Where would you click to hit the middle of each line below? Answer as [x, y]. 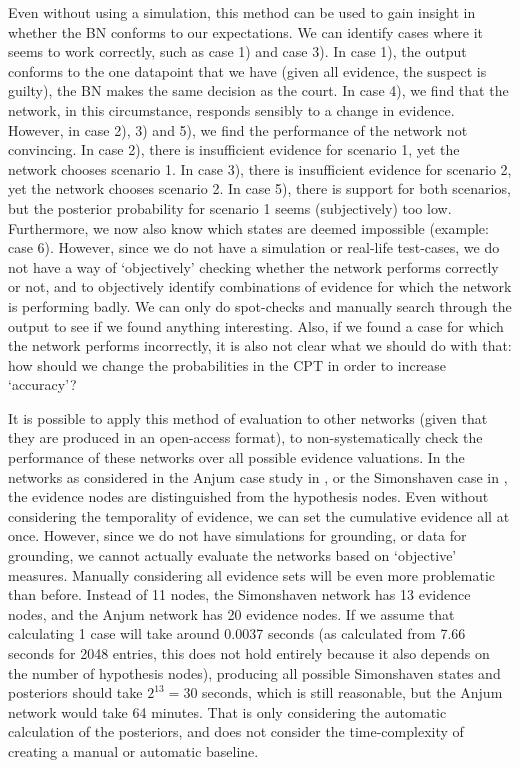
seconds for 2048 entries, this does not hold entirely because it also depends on [249, 653]
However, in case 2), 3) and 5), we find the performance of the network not [238, 129]
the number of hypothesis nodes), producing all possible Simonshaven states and [254, 672]
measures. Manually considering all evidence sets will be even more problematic [252, 574]
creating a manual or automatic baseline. [133, 750]
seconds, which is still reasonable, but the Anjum [352, 692]
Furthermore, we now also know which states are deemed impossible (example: [248, 227]
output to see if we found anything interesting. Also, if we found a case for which [256, 325]
